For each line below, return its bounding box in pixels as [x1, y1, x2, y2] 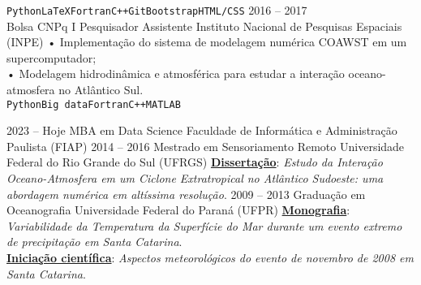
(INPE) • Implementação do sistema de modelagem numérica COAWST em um [6, 33, 407, 50]
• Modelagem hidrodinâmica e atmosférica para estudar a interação [6, 65, 345, 82]
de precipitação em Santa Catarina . [6, 233, 183, 250]
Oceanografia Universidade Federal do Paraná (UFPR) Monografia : [6, 201, 350, 218]
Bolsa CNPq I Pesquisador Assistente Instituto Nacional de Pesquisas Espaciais [6, 17, 402, 34]
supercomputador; [6, 49, 97, 66]
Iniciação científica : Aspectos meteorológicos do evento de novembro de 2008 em [6, 249, 414, 266]
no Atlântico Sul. [58, 81, 144, 98]
